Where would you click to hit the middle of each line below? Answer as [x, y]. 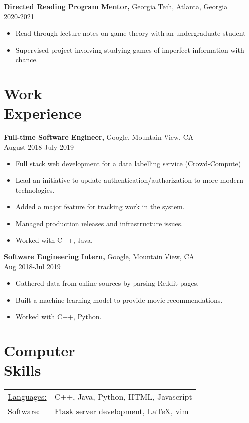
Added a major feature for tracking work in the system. [100, 207]
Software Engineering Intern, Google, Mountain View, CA [99, 257]
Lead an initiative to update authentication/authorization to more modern [129, 180]
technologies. [35, 190]
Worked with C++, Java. [54, 240]
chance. [27, 59]
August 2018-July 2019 [39, 146]
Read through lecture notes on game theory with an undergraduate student [130, 33]
